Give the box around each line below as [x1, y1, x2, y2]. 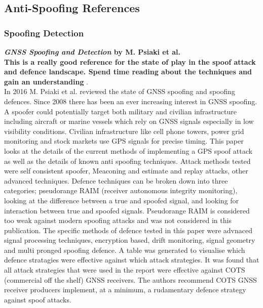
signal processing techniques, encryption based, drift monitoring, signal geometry [4, 235, 255, 245]
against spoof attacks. [4, 294, 71, 304]
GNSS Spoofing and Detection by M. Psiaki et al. [4, 47, 181, 57]
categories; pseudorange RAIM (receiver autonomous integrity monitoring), [4, 185, 238, 196]
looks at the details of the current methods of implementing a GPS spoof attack [4, 145, 252, 156]
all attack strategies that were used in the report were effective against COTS [4, 265, 245, 275]
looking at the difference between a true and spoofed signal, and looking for [4, 195, 239, 205]
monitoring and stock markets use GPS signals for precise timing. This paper [4, 136, 244, 146]
